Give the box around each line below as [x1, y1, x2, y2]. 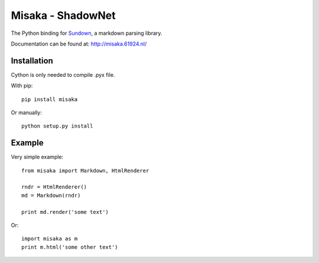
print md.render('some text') [21, 209, 109, 215]
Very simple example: [11, 154, 64, 161]
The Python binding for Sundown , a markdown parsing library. [11, 30, 162, 37]
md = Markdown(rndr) [21, 192, 81, 199]
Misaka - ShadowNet [11, 9, 116, 22]
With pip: [11, 82, 33, 89]
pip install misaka [21, 96, 78, 103]
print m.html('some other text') [21, 243, 118, 251]
